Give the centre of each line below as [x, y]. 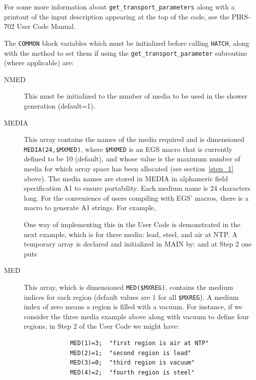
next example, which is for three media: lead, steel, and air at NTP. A [131, 234]
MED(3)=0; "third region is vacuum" [132, 363]
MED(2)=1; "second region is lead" [131, 353]
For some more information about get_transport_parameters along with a [119, 6]
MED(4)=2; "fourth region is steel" [132, 372]
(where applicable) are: [39, 63]
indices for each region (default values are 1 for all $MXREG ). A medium [131, 297]
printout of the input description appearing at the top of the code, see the [117, 16]
